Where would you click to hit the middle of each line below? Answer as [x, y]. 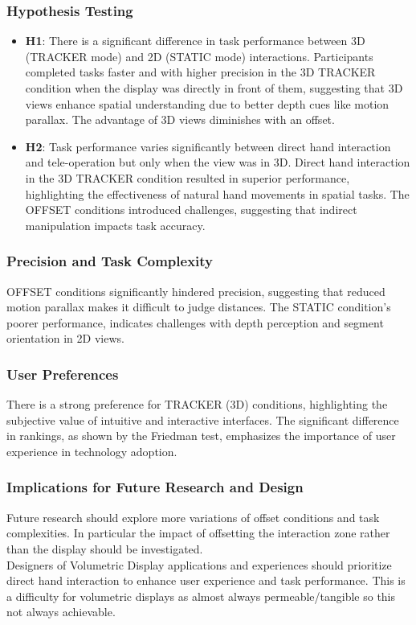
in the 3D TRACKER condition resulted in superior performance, [188, 177]
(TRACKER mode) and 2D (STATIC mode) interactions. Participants [199, 56]
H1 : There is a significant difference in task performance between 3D [195, 41]
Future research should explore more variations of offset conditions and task [193, 517]
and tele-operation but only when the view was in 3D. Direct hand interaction [218, 162]
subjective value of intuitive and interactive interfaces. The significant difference [203, 419]
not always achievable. [61, 612]
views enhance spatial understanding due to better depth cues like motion [207, 103]
